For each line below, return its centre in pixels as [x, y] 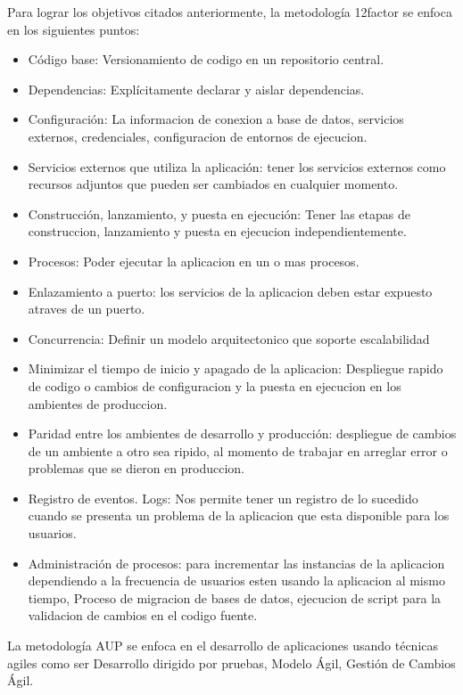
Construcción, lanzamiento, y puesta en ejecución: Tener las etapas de [219, 213]
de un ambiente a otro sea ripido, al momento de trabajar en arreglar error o [238, 450]
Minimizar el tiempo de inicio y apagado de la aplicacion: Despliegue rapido [236, 368]
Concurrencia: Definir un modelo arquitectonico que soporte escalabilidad [229, 338]
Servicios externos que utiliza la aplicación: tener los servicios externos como [237, 166]
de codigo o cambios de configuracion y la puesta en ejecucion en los [215, 385]
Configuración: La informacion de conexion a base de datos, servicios [216, 119]
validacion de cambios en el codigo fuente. [143, 615]
